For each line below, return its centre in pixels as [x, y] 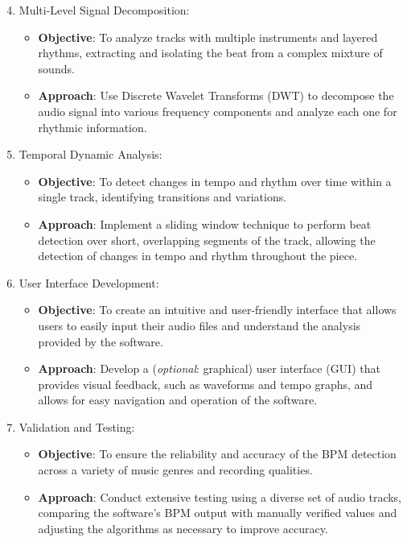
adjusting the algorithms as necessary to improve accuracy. [183, 528]
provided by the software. [101, 341]
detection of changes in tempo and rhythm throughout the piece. [198, 256]
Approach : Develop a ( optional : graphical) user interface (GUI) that [209, 368]
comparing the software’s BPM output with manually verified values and [218, 513]
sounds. [56, 68]
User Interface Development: [89, 282]
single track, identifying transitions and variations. [162, 197]
